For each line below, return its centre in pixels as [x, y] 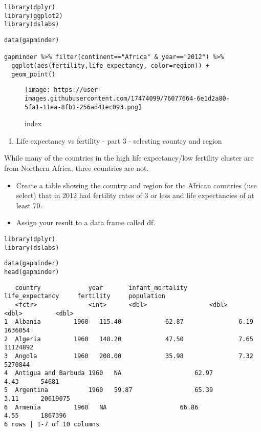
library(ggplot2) [34, 16]
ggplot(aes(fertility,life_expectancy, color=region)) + [110, 65]
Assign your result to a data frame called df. [86, 222]
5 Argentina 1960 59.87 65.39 [109, 390]
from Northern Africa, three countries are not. [77, 168]
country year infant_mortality [101, 288]
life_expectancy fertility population [85, 296]
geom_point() [34, 74]
